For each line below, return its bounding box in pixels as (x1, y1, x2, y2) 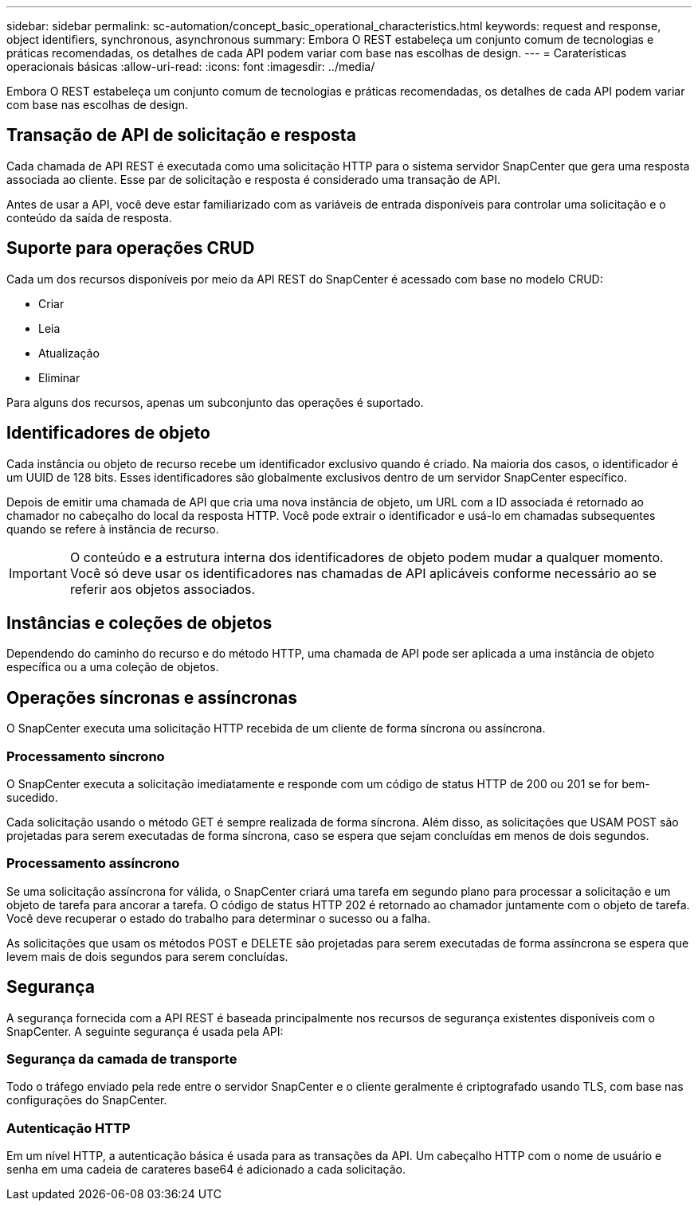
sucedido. (6, 790, 58, 804)
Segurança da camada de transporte (6, 1050, 237, 1067)
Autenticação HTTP (6, 1119, 131, 1136)
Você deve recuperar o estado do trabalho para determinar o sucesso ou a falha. (6, 911, 431, 925)
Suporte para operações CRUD (6, 238, 255, 259)
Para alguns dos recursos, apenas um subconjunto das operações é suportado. (6, 395, 424, 409)
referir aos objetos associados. (69, 580, 256, 597)
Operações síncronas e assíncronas (6, 687, 297, 708)
